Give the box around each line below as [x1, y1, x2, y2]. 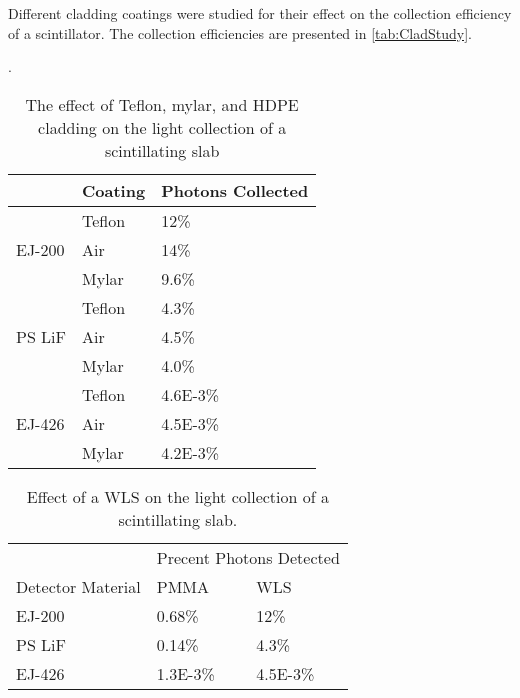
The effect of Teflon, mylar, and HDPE [25, 92, 299, 116]
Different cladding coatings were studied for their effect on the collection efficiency [8, 3, 512, 23]
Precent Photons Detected [156, 545, 340, 569]
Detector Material [16, 574, 141, 598]
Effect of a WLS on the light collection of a [26, 484, 329, 508]
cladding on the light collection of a [38, 115, 287, 139]
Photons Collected [161, 178, 309, 202]
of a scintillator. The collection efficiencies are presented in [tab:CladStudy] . [8, 22, 472, 43]
